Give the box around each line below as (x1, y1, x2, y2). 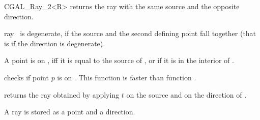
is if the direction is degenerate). (4, 38, 105, 48)
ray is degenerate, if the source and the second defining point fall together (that (4, 28, 256, 39)
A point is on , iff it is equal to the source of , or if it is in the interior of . (4, 55, 234, 66)
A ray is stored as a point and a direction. (4, 106, 135, 117)
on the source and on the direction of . (126, 89, 247, 100)
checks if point (4, 72, 49, 82)
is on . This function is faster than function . (57, 72, 196, 82)
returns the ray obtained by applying (4, 89, 120, 100)
